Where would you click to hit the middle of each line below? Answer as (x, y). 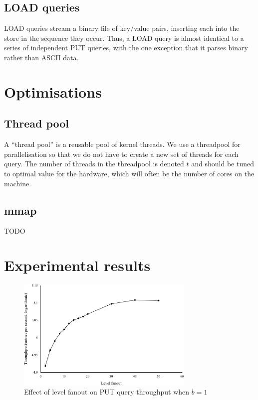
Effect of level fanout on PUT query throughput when (107, 392)
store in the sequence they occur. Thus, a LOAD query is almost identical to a (124, 38)
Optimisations (53, 91)
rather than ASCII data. (41, 57)
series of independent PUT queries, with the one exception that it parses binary (126, 48)
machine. (18, 183)
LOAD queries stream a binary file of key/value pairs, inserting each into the (122, 28)
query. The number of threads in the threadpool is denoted (94, 164)
